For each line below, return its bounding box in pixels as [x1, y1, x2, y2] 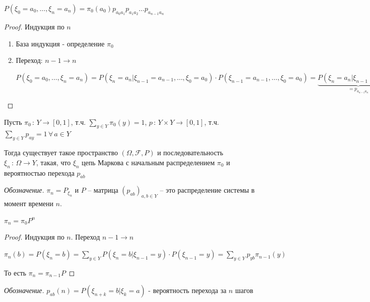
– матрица [87, 185, 118, 195]
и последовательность [157, 147, 223, 158]
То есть [4, 267, 26, 278]
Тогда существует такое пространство [4, 147, 118, 158]
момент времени [4, 198, 53, 209]
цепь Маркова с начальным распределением [81, 157, 215, 167]
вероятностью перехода [4, 167, 74, 178]
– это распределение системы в [159, 185, 255, 195]
